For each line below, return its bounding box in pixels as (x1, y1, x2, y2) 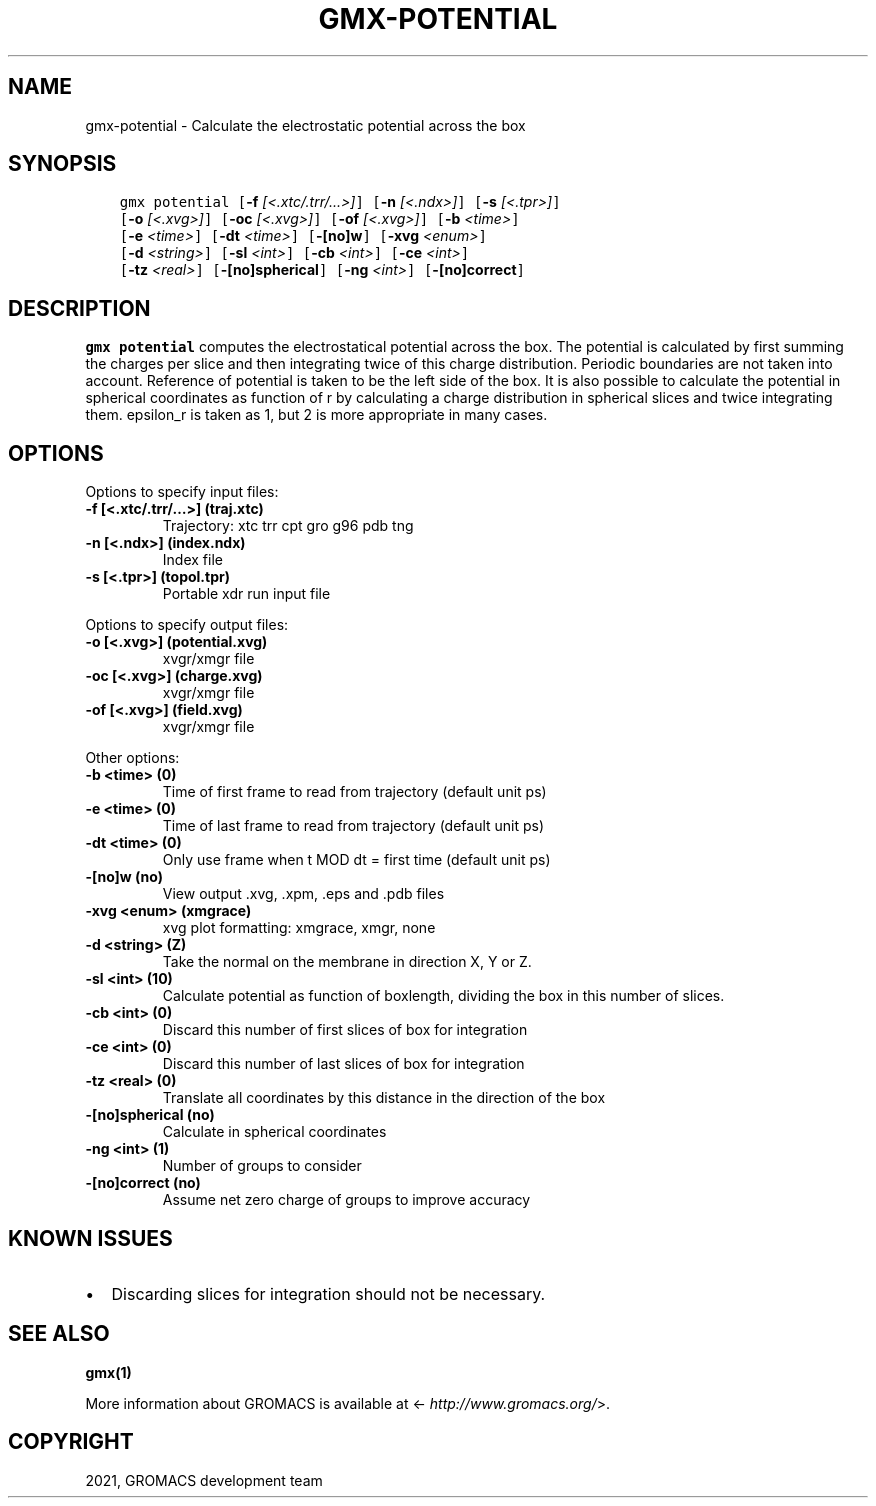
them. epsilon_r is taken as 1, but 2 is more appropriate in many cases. (85, 406, 548, 424)
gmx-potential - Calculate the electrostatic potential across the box (85, 116, 526, 134)
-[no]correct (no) (85, 1174, 201, 1192)
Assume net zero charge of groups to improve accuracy (162, 1191, 531, 1209)
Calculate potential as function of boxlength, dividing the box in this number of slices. (162, 987, 725, 1005)
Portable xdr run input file (162, 585, 331, 603)
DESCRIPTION (8, 295, 151, 321)
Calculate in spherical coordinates (162, 1123, 387, 1141)
